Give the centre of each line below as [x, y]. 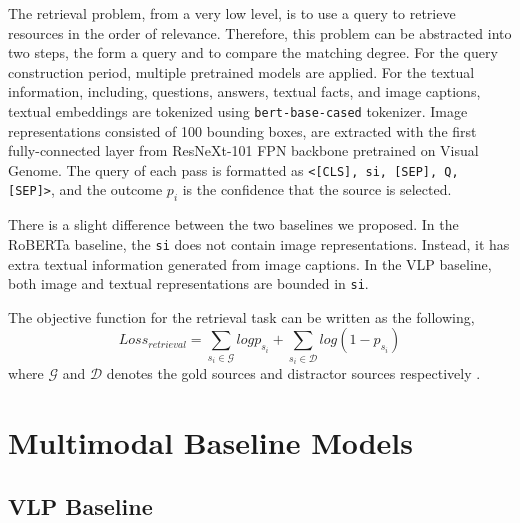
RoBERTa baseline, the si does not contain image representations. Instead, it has [259, 243]
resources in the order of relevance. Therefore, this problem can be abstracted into [260, 32]
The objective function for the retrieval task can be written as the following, [241, 316]
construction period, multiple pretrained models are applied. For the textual [241, 71]
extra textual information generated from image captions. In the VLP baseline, [250, 263]
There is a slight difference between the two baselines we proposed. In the [233, 224]
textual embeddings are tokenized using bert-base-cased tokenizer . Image [238, 110]
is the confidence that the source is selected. [317, 189]
